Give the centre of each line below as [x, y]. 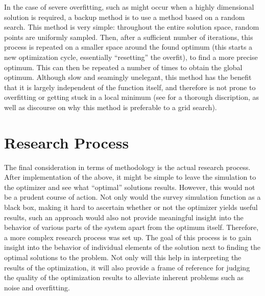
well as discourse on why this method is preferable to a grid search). [111, 107]
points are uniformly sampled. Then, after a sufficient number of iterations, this [129, 37]
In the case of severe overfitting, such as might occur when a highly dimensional [129, 7]
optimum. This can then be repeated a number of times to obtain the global [123, 67]
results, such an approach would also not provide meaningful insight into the [124, 217]
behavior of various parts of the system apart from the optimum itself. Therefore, [131, 227]
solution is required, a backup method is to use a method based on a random [125, 17]
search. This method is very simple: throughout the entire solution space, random [132, 27]
